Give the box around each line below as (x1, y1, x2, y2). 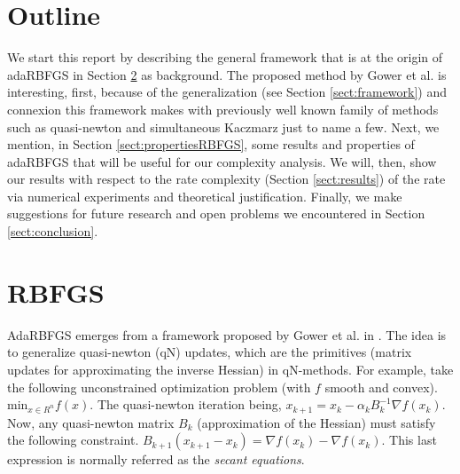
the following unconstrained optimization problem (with (7, 377, 311, 396)
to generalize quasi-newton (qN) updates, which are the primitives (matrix (7, 343, 412, 361)
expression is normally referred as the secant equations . (7, 450, 305, 469)
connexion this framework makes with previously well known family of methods (7, 99, 439, 118)
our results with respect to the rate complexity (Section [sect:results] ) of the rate (7, 170, 446, 188)
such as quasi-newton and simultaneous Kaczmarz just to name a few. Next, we (7, 117, 440, 136)
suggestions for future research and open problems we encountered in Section (7, 204, 425, 223)
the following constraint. (7, 431, 139, 449)
